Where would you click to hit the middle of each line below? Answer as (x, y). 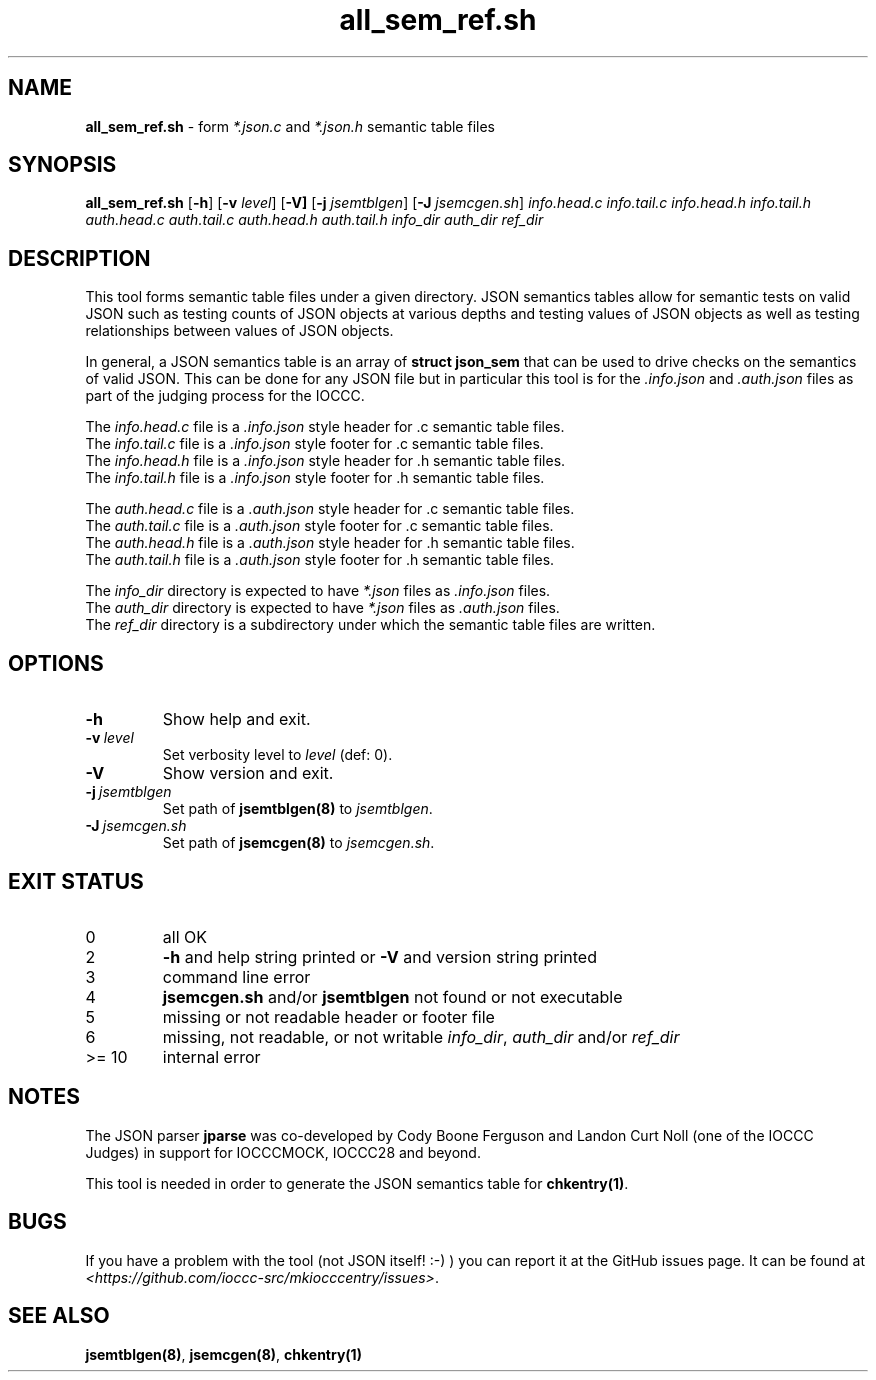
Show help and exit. (236, 719)
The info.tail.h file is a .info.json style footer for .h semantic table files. (315, 478)
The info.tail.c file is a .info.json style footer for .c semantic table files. (314, 444)
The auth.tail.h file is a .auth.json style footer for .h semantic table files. (320, 560)
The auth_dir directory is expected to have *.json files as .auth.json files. (322, 608)
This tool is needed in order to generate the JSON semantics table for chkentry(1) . (357, 1183)
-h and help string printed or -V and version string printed (379, 956)
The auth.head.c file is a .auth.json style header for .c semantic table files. (330, 509)
